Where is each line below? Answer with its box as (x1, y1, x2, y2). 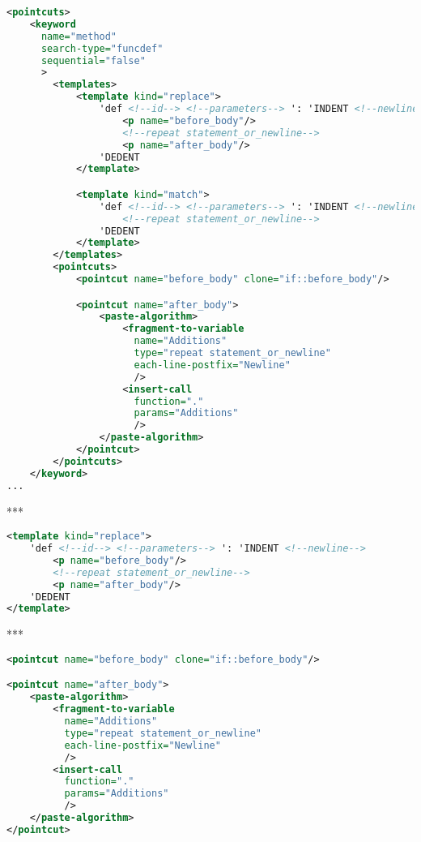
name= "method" (40, 30, 117, 42)
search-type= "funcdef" (40, 42, 164, 54)
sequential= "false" (40, 54, 146, 67)
